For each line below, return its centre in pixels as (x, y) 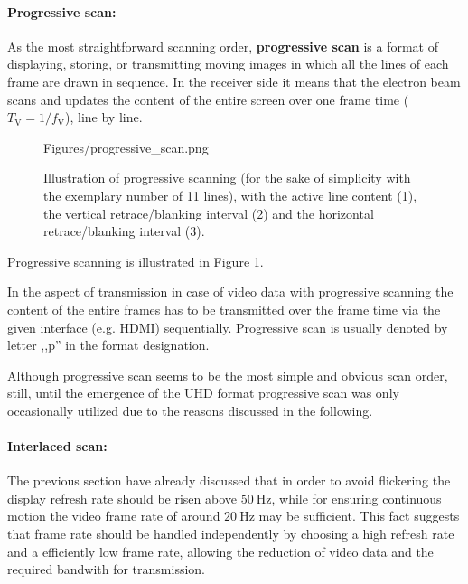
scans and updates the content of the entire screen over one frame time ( (208, 99)
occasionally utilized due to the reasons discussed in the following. (190, 410)
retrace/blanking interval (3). (124, 231)
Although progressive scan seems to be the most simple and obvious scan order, (228, 375)
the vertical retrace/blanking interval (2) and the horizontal (209, 213)
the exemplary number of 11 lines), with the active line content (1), (230, 195)
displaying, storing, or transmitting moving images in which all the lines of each (228, 64)
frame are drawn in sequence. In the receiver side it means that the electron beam (234, 81)
